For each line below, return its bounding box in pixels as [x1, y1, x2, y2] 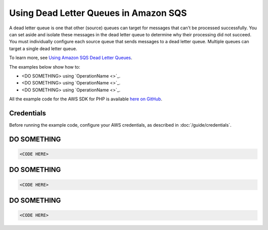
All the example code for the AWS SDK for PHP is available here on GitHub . [9, 96, 162, 102]
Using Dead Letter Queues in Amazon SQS [9, 7, 187, 18]
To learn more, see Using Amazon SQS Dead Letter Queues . [9, 55, 133, 61]
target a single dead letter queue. [9, 45, 77, 52]
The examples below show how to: [9, 64, 80, 70]
